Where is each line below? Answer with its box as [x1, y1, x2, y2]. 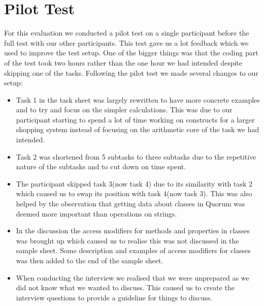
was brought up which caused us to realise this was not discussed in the [16, 235, 239, 246]
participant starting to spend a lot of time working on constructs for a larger [16, 114, 255, 125]
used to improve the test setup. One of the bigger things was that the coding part [4, 47, 258, 58]
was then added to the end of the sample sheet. [16, 255, 163, 265]
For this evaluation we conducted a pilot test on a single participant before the [4, 27, 249, 38]
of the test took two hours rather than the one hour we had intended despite [4, 57, 242, 68]
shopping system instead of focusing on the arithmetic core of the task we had [16, 124, 259, 135]
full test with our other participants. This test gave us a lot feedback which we [4, 37, 249, 48]
